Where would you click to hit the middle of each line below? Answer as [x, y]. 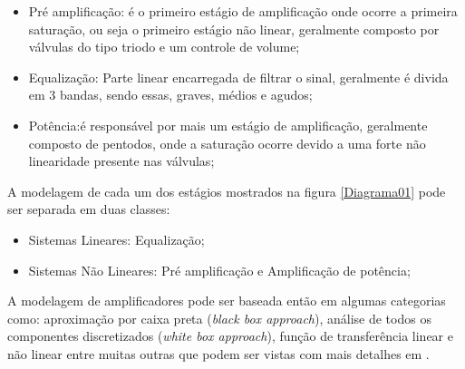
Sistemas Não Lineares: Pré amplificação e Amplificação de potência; [219, 270]
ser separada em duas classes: [89, 209]
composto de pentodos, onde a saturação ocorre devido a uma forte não [227, 143]
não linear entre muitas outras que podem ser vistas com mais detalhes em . [218, 353]
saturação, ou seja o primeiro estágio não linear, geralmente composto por [234, 29]
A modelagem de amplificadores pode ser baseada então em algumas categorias [227, 301]
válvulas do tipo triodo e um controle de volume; [164, 47]
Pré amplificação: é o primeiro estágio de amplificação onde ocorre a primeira [243, 11]
